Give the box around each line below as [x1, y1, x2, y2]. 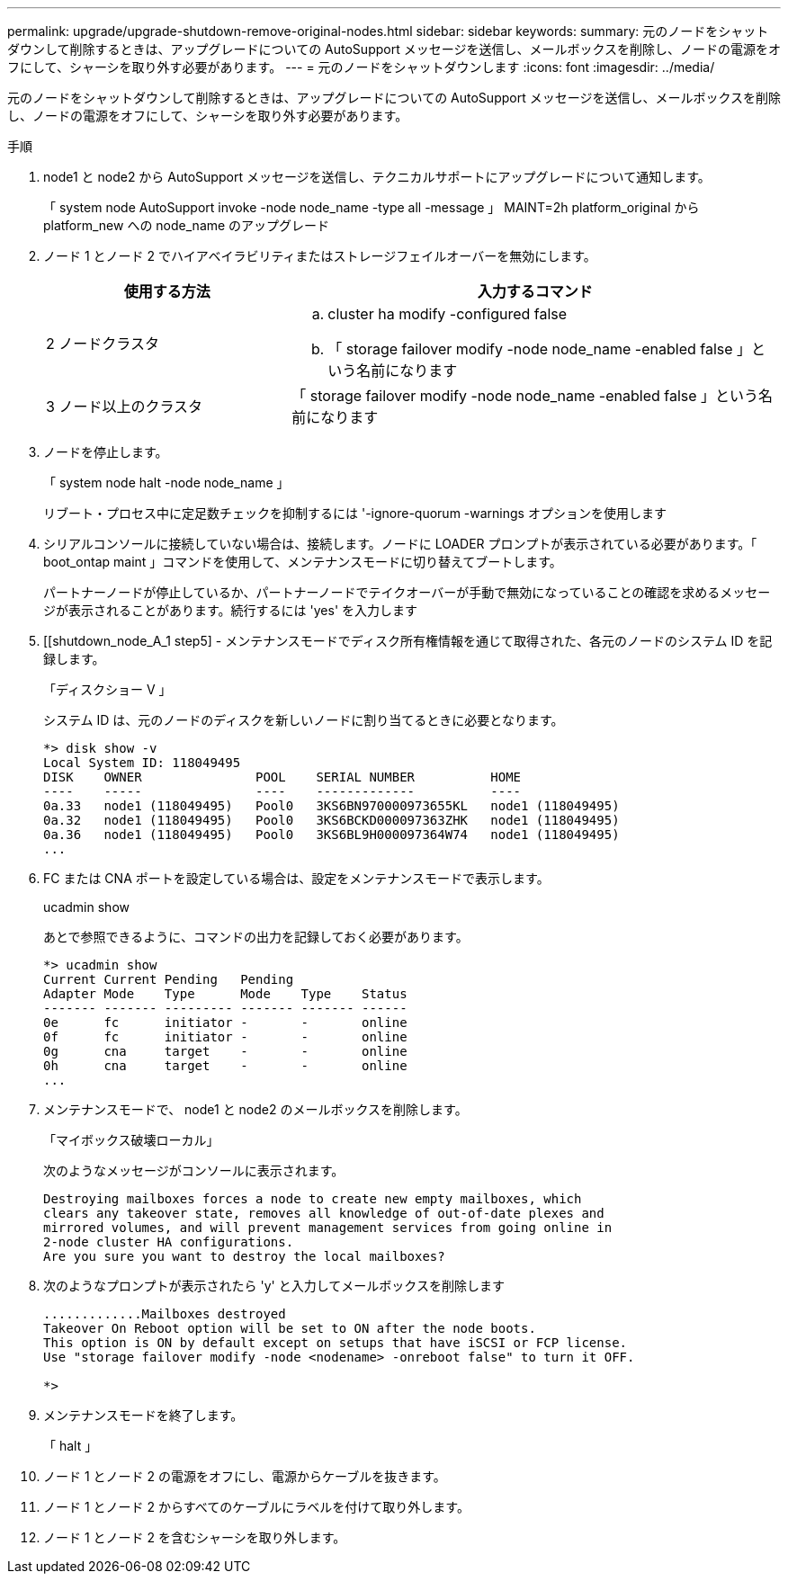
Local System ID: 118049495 [43, 755, 241, 770]
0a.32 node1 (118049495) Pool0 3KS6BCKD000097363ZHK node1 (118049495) [43, 813, 620, 827]
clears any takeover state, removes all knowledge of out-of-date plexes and [43, 1206, 604, 1220]
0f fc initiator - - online [43, 1030, 407, 1044]
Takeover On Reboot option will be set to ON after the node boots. [43, 1321, 536, 1335]
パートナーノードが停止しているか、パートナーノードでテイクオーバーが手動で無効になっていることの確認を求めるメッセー [43, 585, 771, 600]
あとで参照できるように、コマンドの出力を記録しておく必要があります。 [43, 929, 469, 944]
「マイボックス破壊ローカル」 [43, 1132, 219, 1148]
